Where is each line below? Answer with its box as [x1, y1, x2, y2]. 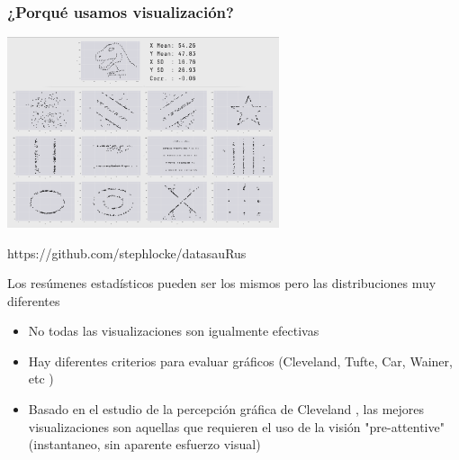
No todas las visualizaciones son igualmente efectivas [28, 321, 319, 340]
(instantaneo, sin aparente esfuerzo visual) [28, 435, 261, 454]
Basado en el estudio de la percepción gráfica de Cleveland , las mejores [28, 400, 425, 419]
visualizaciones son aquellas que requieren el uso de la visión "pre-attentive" [28, 417, 445, 436]
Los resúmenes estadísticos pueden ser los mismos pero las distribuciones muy [7, 274, 436, 293]
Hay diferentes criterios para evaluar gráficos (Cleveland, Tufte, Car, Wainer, [28, 351, 453, 370]
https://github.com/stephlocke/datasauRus [7, 243, 247, 262]
